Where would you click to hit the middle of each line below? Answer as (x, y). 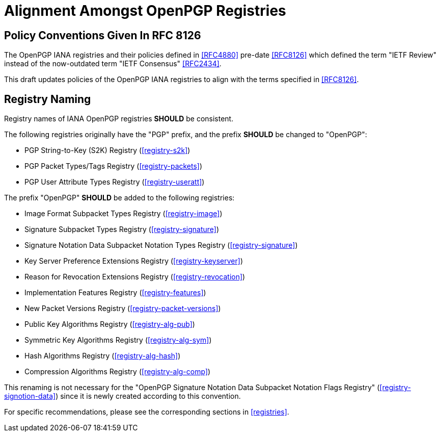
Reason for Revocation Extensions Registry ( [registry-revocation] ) (135, 277)
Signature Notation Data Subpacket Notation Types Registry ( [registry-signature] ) (161, 245)
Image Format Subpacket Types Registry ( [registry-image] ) (123, 214)
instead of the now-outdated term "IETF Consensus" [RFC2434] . (113, 64)
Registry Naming (48, 99)
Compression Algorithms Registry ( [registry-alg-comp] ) (118, 372)
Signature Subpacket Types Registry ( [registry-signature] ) (122, 229)
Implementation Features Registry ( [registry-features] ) (115, 293)
